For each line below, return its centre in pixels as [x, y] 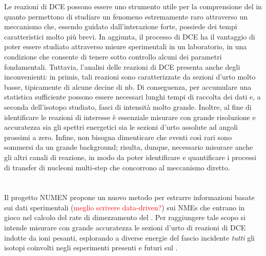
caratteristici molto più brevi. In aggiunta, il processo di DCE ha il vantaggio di [130, 36]
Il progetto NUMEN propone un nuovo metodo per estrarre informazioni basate [129, 197]
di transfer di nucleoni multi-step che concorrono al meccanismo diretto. [117, 167]
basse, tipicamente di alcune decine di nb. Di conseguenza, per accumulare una [128, 86]
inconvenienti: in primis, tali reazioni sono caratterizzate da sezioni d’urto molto [130, 77]
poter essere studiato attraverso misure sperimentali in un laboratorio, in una [126, 46]
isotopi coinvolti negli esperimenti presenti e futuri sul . [91, 248]
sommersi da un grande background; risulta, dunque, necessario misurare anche [129, 147]
